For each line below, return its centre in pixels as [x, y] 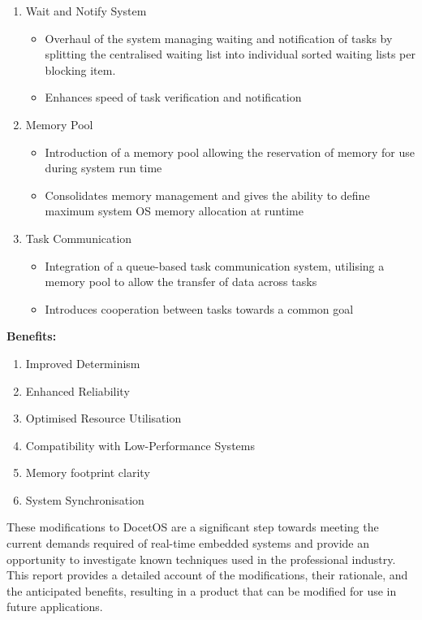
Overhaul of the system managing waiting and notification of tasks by [219, 38]
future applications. [55, 607]
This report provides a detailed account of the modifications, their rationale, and [207, 575]
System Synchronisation [85, 499]
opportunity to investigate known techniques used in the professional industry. [201, 559]
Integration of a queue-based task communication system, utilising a [215, 265]
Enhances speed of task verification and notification [173, 97]
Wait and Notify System [86, 11]
